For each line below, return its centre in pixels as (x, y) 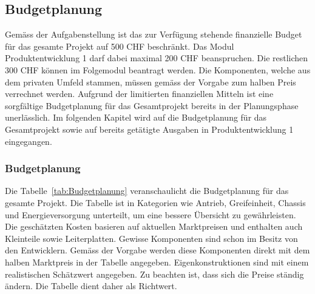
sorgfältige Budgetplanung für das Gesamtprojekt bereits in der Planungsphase (152, 105)
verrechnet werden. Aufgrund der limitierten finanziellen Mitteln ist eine (139, 94)
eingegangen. (29, 141)
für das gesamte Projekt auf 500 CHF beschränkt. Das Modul (120, 46)
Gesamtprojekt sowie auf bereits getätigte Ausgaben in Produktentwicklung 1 (149, 129)
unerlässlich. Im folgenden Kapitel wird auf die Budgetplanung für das (136, 117)
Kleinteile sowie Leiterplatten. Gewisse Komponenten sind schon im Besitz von (151, 238)
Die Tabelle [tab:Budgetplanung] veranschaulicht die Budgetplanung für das (147, 191)
